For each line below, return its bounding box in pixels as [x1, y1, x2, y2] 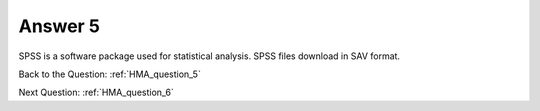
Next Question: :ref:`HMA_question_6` [18, 86, 175, 99]
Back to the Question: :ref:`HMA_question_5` [18, 68, 202, 80]
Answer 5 [18, 15, 100, 37]
